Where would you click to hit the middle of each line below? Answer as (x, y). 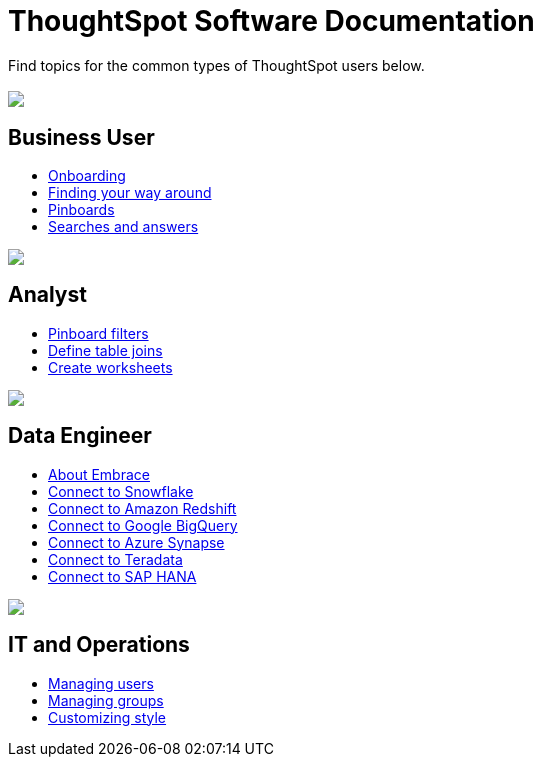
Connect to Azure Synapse (136, 542)
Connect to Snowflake (121, 491)
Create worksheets (110, 367)
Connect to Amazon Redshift (142, 508)
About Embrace (99, 474)
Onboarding (87, 176)
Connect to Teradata (115, 559)
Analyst (47, 295)
